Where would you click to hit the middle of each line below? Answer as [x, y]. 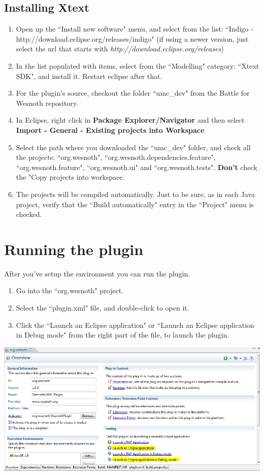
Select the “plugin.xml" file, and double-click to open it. [103, 308]
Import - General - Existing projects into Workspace [110, 130]
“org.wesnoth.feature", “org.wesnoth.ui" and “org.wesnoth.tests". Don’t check [137, 167]
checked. [29, 214]
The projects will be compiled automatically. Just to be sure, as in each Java [135, 194]
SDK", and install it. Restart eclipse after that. [89, 76]
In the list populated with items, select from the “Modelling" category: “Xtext [138, 65]
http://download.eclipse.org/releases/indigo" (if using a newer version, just [132, 38]
